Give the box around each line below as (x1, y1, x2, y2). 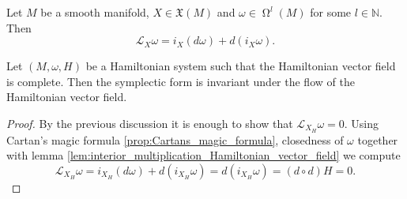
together (357, 131, 398, 148)
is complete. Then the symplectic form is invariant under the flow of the (6, 73, 355, 89)
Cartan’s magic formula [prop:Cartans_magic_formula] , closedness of (6, 131, 344, 148)
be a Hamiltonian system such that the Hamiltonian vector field (85, 58, 396, 74)
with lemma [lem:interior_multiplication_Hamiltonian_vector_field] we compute (6, 147, 401, 163)
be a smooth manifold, (40, 4, 149, 20)
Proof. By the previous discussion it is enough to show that (6, 115, 293, 131)
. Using (344, 115, 379, 131)
